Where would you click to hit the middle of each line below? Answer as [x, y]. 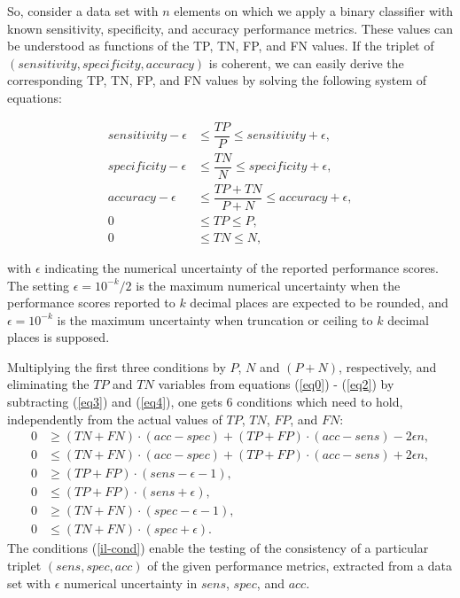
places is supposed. [58, 337]
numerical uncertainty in [131, 582]
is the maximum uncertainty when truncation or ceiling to [215, 319]
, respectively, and [388, 366]
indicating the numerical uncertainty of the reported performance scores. [242, 267]
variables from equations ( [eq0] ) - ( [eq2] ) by [276, 384]
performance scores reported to [91, 303]
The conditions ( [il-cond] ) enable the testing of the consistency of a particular [218, 548]
